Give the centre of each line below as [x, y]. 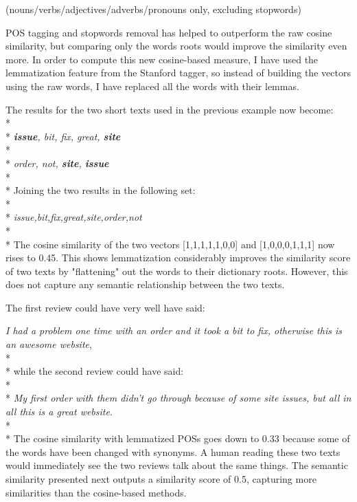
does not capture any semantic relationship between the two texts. [145, 284]
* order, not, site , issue [57, 163]
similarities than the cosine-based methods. [96, 492]
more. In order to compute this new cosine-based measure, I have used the [162, 59]
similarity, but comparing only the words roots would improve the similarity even [176, 46]
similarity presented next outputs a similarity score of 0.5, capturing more [161, 479]
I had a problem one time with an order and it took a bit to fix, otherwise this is [174, 330]
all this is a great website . [59, 412]
